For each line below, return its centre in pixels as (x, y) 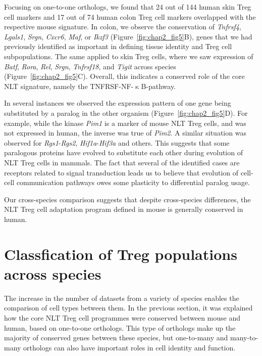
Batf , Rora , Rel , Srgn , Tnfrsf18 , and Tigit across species (90, 66)
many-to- (244, 338)
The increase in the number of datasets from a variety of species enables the (122, 298)
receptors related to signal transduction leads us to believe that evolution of (121, 172)
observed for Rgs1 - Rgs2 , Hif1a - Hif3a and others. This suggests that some (117, 142)
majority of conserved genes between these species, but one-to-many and (116, 338)
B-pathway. (159, 86)
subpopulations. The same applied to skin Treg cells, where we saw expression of (129, 56)
